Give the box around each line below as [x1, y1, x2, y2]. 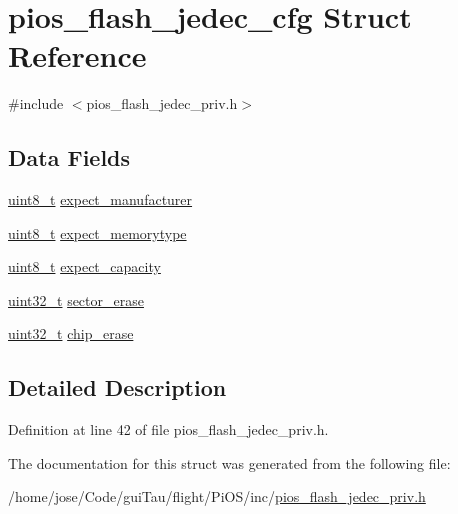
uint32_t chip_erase [8, 323, 134, 344]
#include [8, 93, 64, 114]
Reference [8, 35, 147, 76]
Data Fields [8, 142, 131, 173]
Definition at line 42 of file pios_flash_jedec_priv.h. [8, 419, 329, 440]
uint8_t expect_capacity [8, 256, 161, 277]
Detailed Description [8, 372, 227, 403]
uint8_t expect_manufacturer [8, 189, 193, 210]
